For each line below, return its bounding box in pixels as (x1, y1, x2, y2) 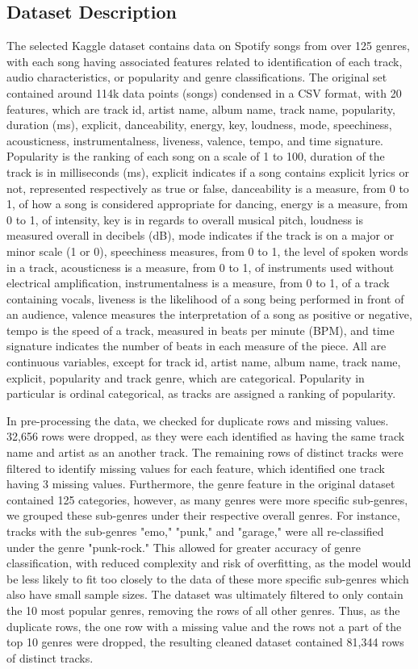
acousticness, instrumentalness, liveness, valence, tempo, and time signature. (6, 132, 384, 148)
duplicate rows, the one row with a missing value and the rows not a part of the (6, 617, 402, 634)
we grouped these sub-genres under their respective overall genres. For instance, (6, 507, 400, 524)
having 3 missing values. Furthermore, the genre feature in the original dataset (6, 475, 395, 492)
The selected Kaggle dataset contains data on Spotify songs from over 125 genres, (6, 37, 410, 54)
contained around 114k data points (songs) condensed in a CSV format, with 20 (6, 84, 402, 101)
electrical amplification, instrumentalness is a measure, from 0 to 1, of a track (6, 274, 390, 291)
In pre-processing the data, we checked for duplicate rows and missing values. (6, 412, 389, 429)
